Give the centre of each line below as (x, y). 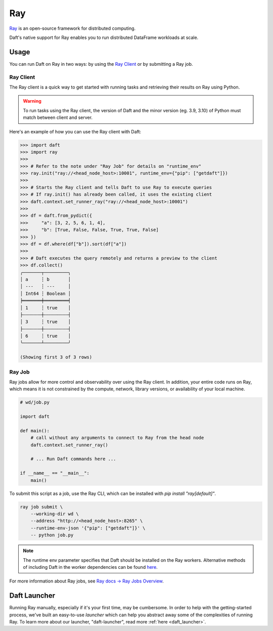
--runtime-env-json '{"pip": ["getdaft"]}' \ (88, 528)
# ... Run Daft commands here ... (73, 459)
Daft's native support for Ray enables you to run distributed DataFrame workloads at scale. (104, 37)
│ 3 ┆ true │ (45, 322)
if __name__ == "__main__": (55, 473)
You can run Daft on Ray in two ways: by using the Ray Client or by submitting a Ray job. (101, 64)
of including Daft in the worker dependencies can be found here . (90, 567)
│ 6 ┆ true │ (45, 336)
